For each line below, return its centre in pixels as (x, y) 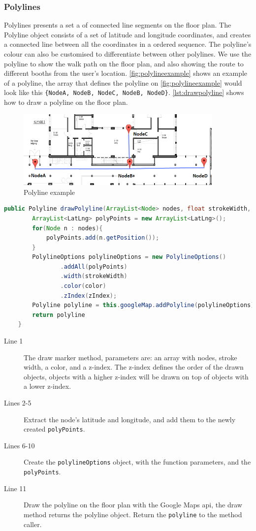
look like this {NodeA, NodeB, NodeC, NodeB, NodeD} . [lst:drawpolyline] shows (124, 92)
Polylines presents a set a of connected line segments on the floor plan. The (118, 25)
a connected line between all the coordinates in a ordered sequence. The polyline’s (128, 44)
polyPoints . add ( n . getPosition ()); (103, 238)
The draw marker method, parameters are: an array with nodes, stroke (130, 357)
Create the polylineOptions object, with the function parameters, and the (137, 462)
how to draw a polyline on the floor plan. (66, 102)
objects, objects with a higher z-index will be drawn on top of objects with (136, 376)
